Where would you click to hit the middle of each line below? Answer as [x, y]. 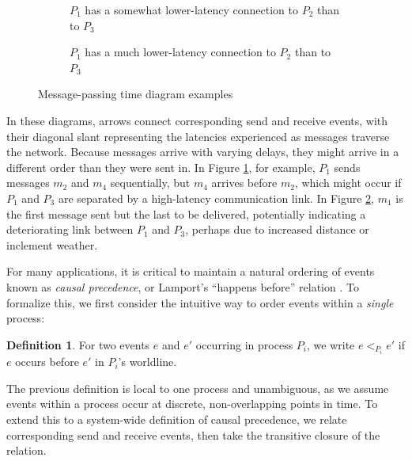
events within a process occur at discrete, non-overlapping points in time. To [192, 404]
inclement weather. [52, 244]
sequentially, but [150, 183]
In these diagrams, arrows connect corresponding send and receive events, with [197, 120]
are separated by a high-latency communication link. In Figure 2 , [216, 198]
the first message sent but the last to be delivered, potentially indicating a [186, 213]
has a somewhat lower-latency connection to [192, 10]
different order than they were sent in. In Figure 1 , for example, [161, 167]
